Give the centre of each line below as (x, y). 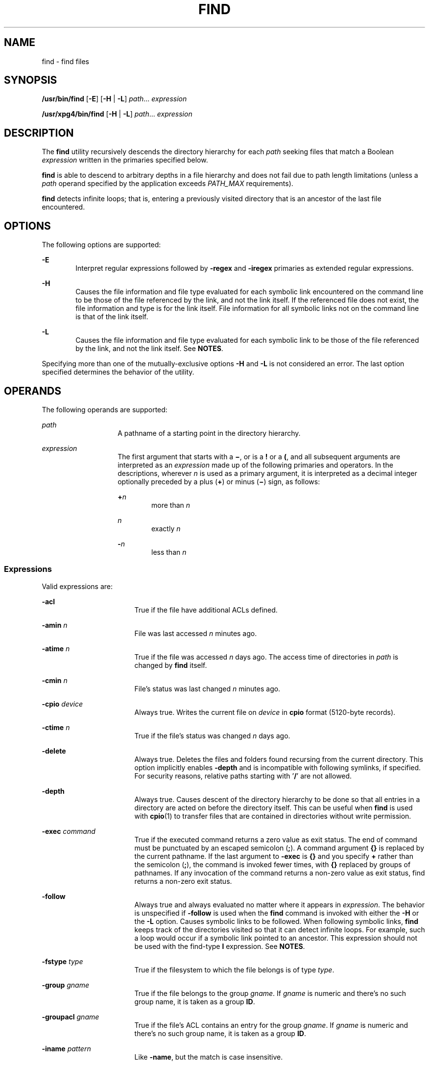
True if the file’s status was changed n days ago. (212, 735)
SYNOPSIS (31, 80)
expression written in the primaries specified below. (125, 160)
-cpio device (62, 704)
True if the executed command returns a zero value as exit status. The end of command (276, 839)
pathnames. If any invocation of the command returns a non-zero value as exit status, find (280, 873)
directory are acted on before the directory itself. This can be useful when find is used (274, 807)
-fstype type (62, 961)
